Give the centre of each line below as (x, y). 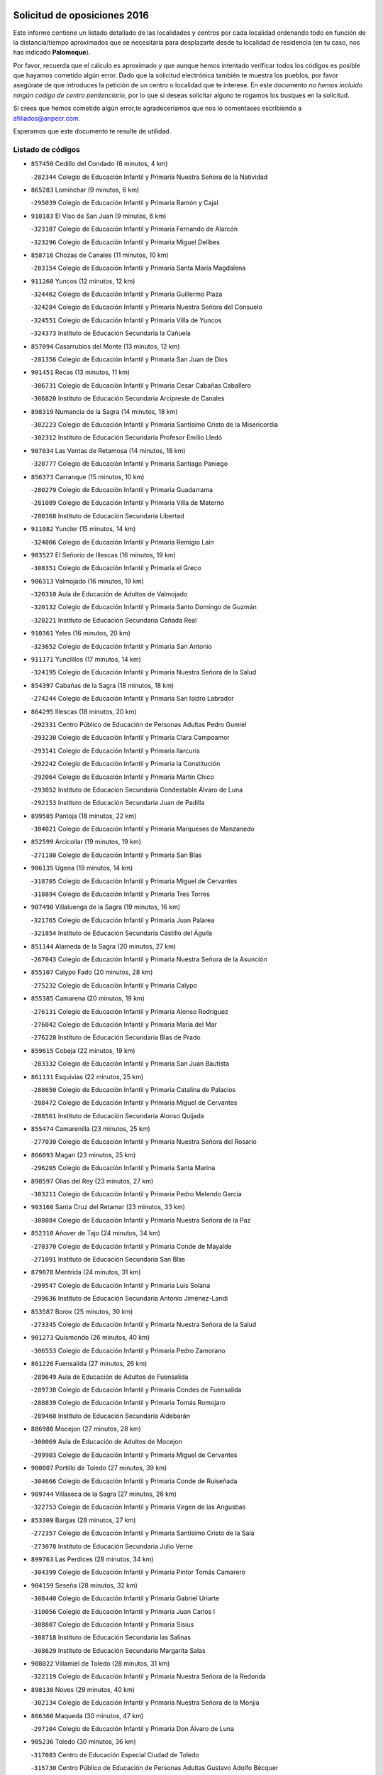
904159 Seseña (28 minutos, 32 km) (84, 1585)
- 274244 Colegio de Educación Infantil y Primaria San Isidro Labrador (132, 699)
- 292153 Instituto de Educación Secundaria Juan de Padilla (118, 803)
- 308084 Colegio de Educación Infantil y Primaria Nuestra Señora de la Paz (141, 1220)
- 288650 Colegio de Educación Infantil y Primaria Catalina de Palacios (133, 1089)
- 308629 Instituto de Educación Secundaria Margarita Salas (118, 1650)
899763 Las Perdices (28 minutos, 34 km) (92, 1559)
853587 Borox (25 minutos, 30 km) (82, 1311)
